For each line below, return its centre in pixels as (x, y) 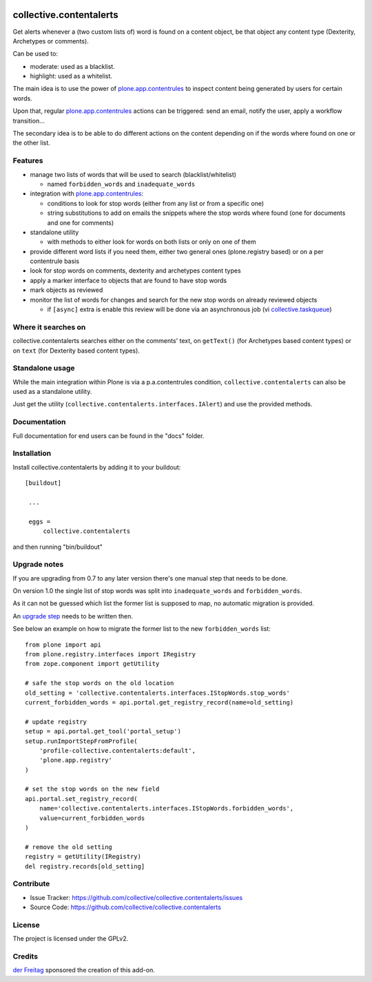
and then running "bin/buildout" (58, 547)
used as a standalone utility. (52, 392)
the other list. (32, 143)
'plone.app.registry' (76, 760)
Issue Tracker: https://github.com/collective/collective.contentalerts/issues (136, 897)
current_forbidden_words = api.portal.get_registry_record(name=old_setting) (159, 702)
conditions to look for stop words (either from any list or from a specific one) (156, 203)
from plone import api (63, 645)
